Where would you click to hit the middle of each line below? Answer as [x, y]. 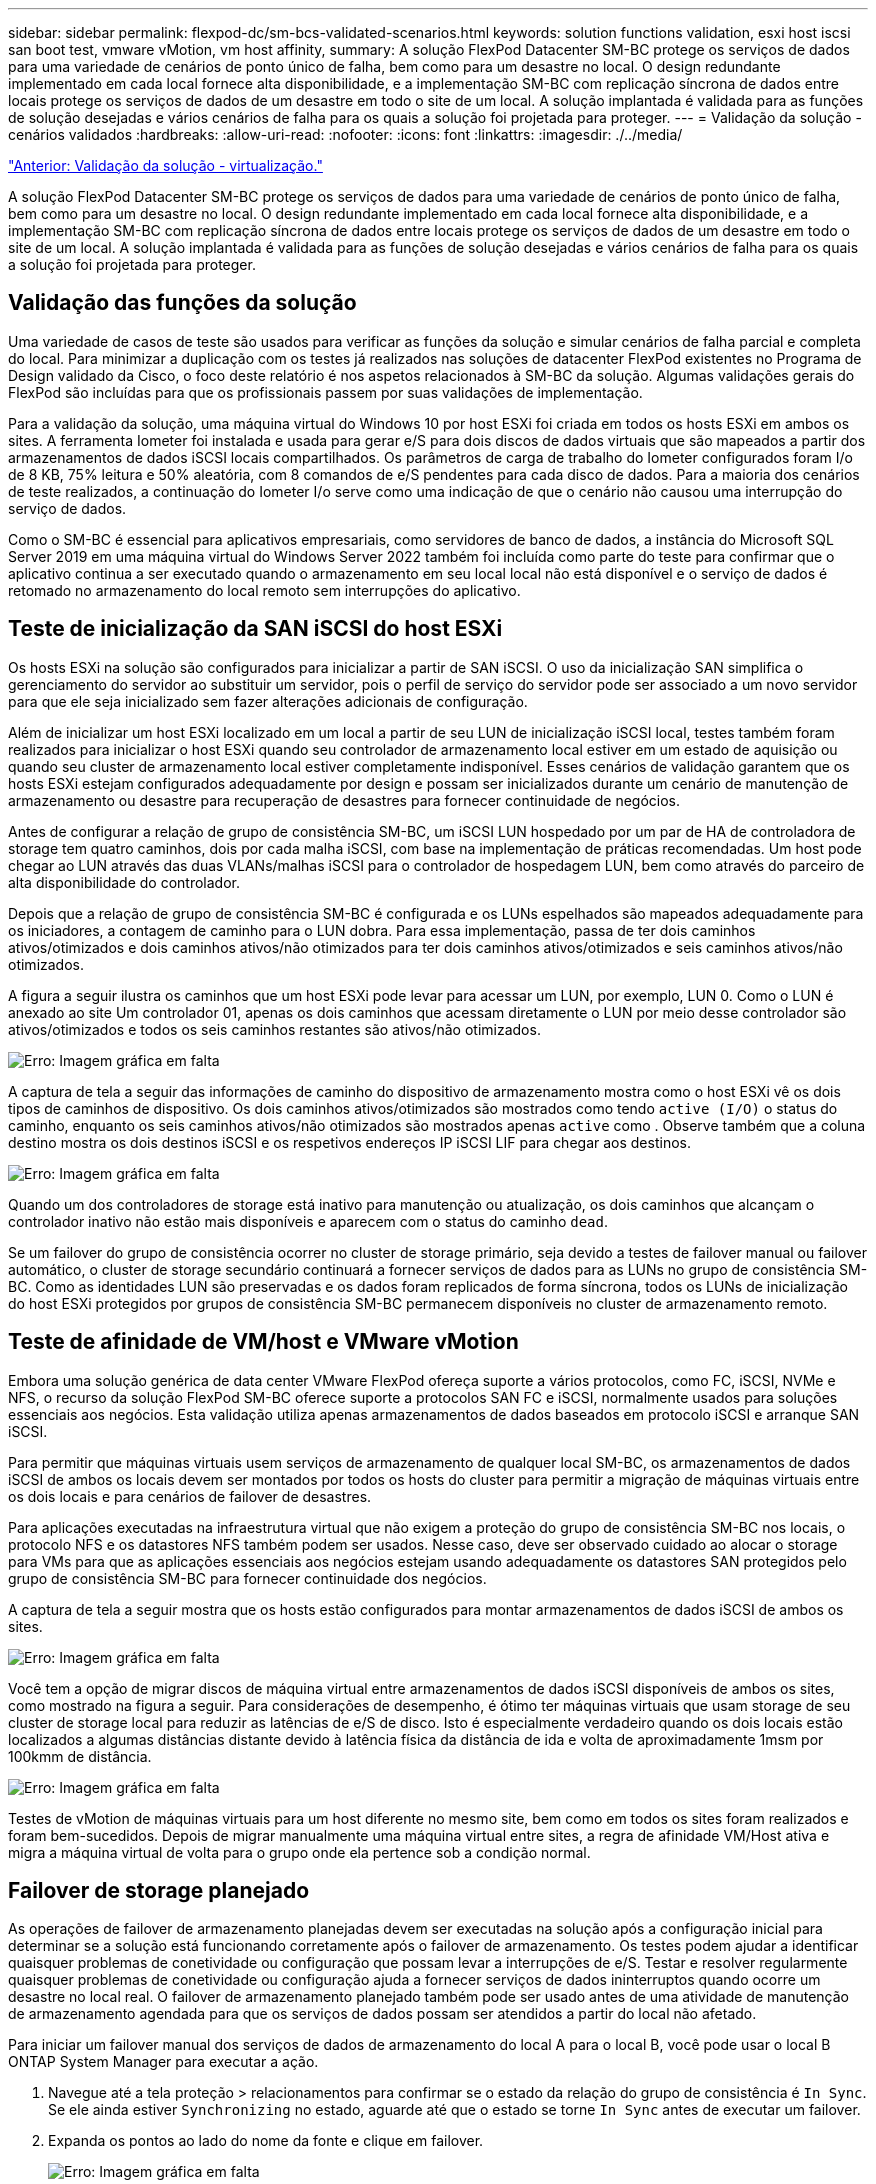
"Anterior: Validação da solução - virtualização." [165, 165]
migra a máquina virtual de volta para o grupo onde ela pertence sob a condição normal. [299, 1852]
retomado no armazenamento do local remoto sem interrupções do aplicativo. [264, 590]
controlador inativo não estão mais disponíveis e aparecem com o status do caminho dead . [308, 1221]
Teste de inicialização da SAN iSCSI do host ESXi [255, 629]
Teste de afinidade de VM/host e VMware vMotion [263, 1342]
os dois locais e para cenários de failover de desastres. [190, 1496]
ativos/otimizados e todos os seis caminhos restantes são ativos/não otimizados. [274, 1029]
